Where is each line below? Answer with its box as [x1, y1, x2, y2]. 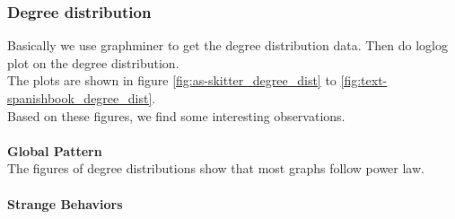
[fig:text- [340, 71, 388, 90]
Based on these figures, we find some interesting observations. [7, 106, 346, 125]
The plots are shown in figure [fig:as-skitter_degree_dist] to [7, 71, 337, 90]
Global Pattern [7, 141, 102, 160]
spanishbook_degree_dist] [7, 89, 153, 107]
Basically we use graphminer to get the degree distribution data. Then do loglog [7, 36, 448, 55]
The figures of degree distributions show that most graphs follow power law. [7, 159, 424, 178]
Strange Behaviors [7, 194, 123, 213]
